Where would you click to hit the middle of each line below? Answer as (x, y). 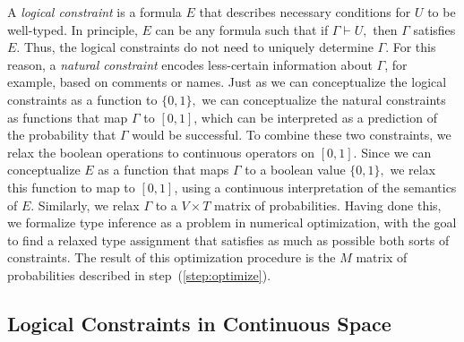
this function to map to (71, 187)
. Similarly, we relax (85, 205)
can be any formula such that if (242, 29)
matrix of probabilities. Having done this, (328, 205)
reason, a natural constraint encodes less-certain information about (190, 64)
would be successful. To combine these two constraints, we (292, 135)
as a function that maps (163, 170)
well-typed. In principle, (73, 29)
